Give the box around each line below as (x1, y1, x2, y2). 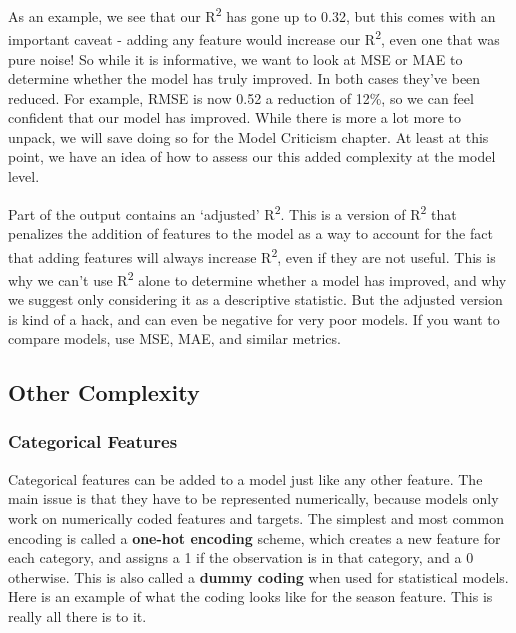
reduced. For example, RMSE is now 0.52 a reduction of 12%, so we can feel (8, 87, 474, 108)
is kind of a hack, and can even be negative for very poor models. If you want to (8, 308, 500, 329)
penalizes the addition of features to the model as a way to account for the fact (8, 222, 493, 243)
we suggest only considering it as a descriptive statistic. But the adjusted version (8, 289, 503, 309)
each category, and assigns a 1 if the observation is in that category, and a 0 (8, 547, 474, 568)
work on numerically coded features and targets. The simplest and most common (8, 507, 504, 528)
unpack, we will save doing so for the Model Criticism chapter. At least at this (8, 126, 489, 147)
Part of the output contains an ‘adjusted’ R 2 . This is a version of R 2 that (8, 200, 457, 224)
